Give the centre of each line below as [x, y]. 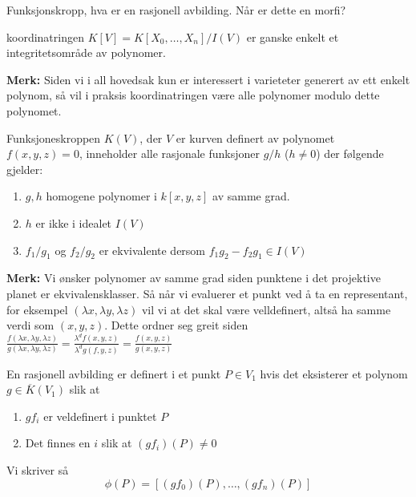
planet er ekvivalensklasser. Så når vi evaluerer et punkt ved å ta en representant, [207, 293]
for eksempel [37, 309]
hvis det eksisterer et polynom [334, 373]
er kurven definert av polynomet [255, 137]
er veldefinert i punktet [100, 416]
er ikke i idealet [74, 222]
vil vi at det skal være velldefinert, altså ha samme [266, 309]
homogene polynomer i [101, 196]
